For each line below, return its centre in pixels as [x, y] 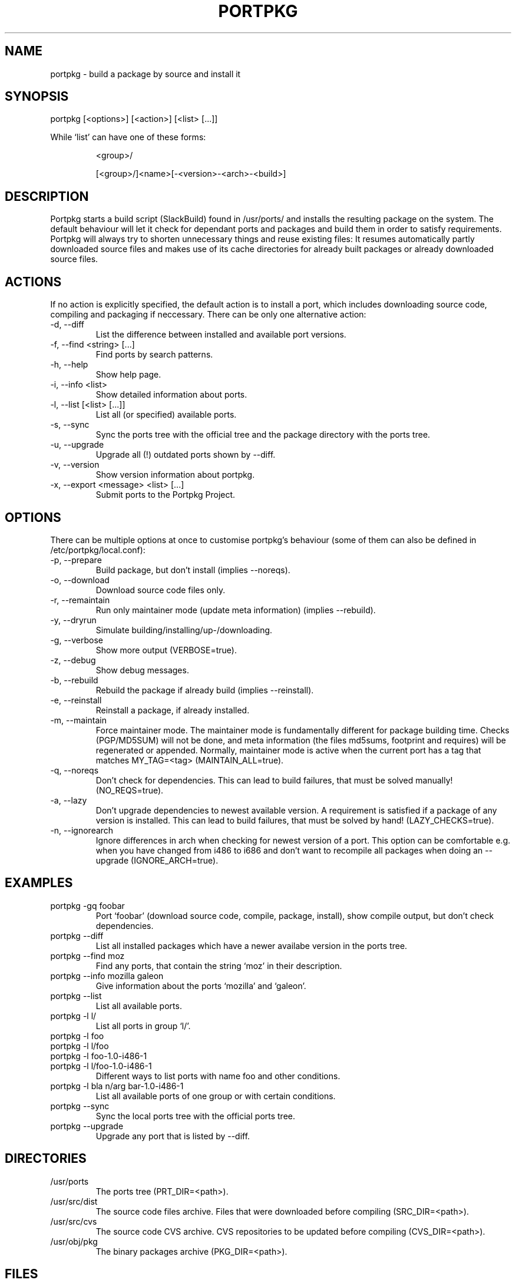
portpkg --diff [77, 935]
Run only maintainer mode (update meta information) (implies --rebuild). [236, 610]
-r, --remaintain [80, 600]
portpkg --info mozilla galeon [107, 976]
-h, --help [69, 365]
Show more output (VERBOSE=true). [166, 650]
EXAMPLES [39, 883]
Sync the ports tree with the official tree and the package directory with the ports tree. [263, 435]
